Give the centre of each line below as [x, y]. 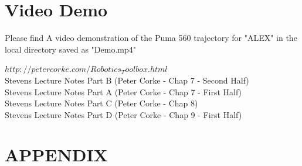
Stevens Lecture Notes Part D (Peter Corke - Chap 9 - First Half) [123, 114]
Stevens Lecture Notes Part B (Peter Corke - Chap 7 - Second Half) [127, 80]
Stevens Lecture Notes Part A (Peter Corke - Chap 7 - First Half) [123, 91]
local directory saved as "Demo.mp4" [70, 49]
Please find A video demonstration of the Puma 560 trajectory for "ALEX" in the [151, 38]
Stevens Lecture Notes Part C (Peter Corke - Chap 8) [101, 103]
